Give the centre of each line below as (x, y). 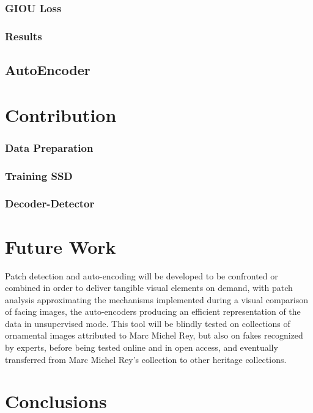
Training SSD (39, 175)
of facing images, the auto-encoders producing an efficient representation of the (153, 311)
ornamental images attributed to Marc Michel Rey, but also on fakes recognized (154, 335)
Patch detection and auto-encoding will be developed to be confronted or (142, 275)
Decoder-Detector (50, 203)
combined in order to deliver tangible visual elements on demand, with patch (149, 288)
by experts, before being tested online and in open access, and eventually (142, 347)
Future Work (61, 246)
